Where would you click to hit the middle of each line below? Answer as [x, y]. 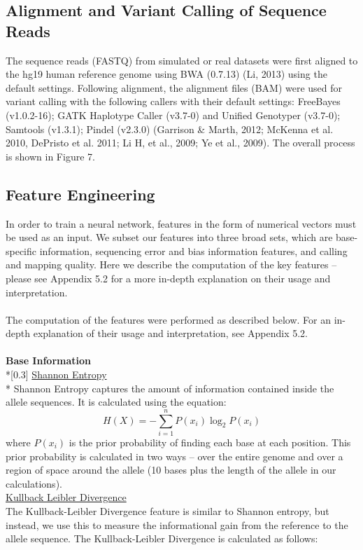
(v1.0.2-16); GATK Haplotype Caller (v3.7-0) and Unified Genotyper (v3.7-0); [173, 115]
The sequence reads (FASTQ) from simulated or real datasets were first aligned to [182, 60]
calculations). [34, 483]
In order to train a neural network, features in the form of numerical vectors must [181, 223]
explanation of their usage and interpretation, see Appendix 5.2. [170, 333]
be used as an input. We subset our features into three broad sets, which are [169, 237]
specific [21, 250]
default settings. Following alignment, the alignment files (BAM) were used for [174, 87]
